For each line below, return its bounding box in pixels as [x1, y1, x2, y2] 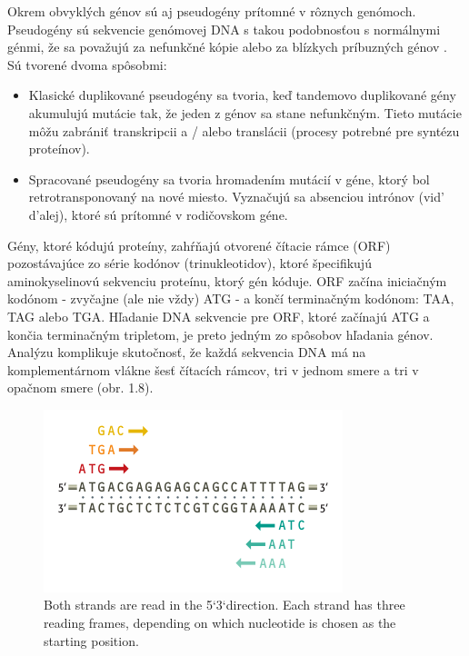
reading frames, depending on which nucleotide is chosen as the [44, 613, 396, 632]
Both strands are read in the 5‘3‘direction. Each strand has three [44, 595, 405, 614]
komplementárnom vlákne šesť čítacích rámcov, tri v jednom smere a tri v [7, 360, 419, 379]
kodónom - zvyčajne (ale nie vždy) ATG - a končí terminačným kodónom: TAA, [7, 289, 454, 308]
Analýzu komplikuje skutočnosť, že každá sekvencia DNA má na [7, 343, 366, 362]
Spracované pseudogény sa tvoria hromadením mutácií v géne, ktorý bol [28, 169, 430, 188]
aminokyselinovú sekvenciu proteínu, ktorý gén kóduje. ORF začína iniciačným [7, 271, 447, 290]
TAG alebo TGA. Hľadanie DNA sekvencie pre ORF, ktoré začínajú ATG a [7, 306, 430, 325]
